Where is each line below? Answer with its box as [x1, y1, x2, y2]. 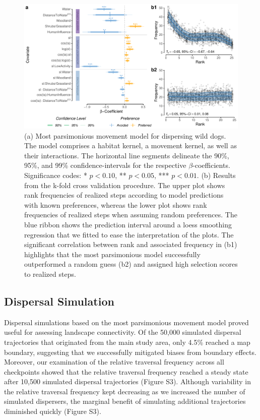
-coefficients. [192, 160, 230, 170]
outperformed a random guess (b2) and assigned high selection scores [24, 259, 238, 269]
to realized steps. [24, 268, 76, 279]
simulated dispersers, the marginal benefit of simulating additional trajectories [4, 396, 246, 406]
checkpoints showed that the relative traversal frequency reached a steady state [4, 366, 248, 377]
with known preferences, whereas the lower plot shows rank [24, 199, 207, 210]
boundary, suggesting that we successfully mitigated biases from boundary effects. [4, 346, 256, 357]
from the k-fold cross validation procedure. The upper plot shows [24, 179, 225, 190]
